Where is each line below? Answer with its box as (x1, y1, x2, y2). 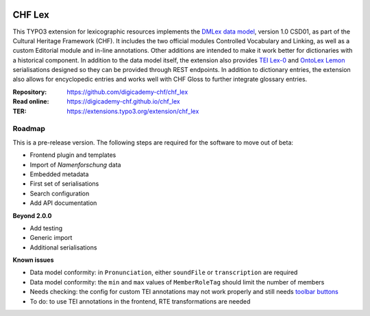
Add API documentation (29, 199, 97, 207)
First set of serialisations (29, 180, 99, 188)
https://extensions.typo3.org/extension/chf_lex (66, 107, 199, 115)
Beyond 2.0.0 (12, 211, 52, 219)
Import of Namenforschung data (29, 160, 121, 169)
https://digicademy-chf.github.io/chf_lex (66, 97, 181, 106)
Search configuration (29, 189, 90, 197)
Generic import (29, 234, 73, 242)
